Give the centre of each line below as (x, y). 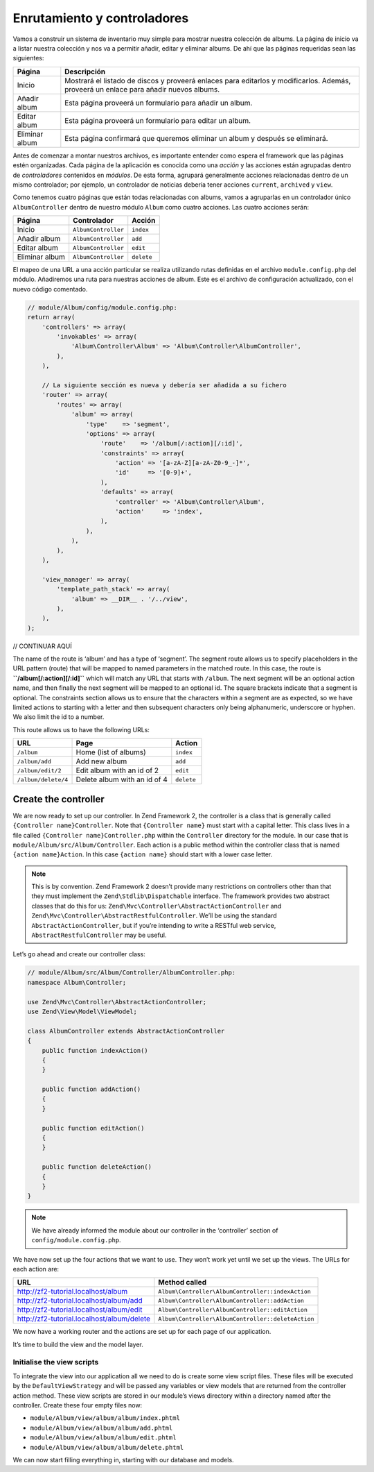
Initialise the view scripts (56, 1362)
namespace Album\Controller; (77, 982)
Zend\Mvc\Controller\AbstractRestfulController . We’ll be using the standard (154, 915)
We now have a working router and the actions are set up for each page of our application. (142, 1332)
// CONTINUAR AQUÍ (42, 646)
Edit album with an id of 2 (117, 770)
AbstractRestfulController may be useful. (99, 935)
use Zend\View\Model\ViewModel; (82, 1011)
